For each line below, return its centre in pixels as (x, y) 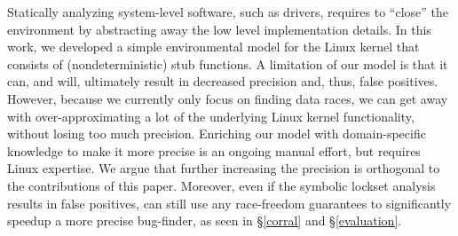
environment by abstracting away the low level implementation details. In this (219, 29)
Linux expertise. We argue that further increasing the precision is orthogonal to (224, 168)
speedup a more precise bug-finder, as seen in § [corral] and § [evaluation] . (205, 220)
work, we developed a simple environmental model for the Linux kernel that (213, 47)
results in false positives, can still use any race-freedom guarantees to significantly (229, 203)
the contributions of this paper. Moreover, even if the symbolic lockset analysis (221, 185)
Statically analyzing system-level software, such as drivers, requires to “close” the (228, 12)
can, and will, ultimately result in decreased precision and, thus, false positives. (223, 81)
